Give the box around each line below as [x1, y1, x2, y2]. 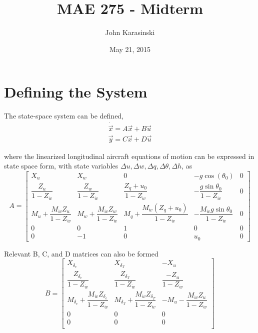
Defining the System [4, 81, 147, 102]
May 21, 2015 [109, 43, 151, 54]
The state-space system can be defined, [4, 110, 124, 121]
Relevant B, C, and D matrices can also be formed [4, 248, 158, 258]
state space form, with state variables [4, 160, 118, 171]
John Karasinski [105, 27, 155, 37]
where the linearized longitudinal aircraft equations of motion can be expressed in [4, 150, 254, 161]
